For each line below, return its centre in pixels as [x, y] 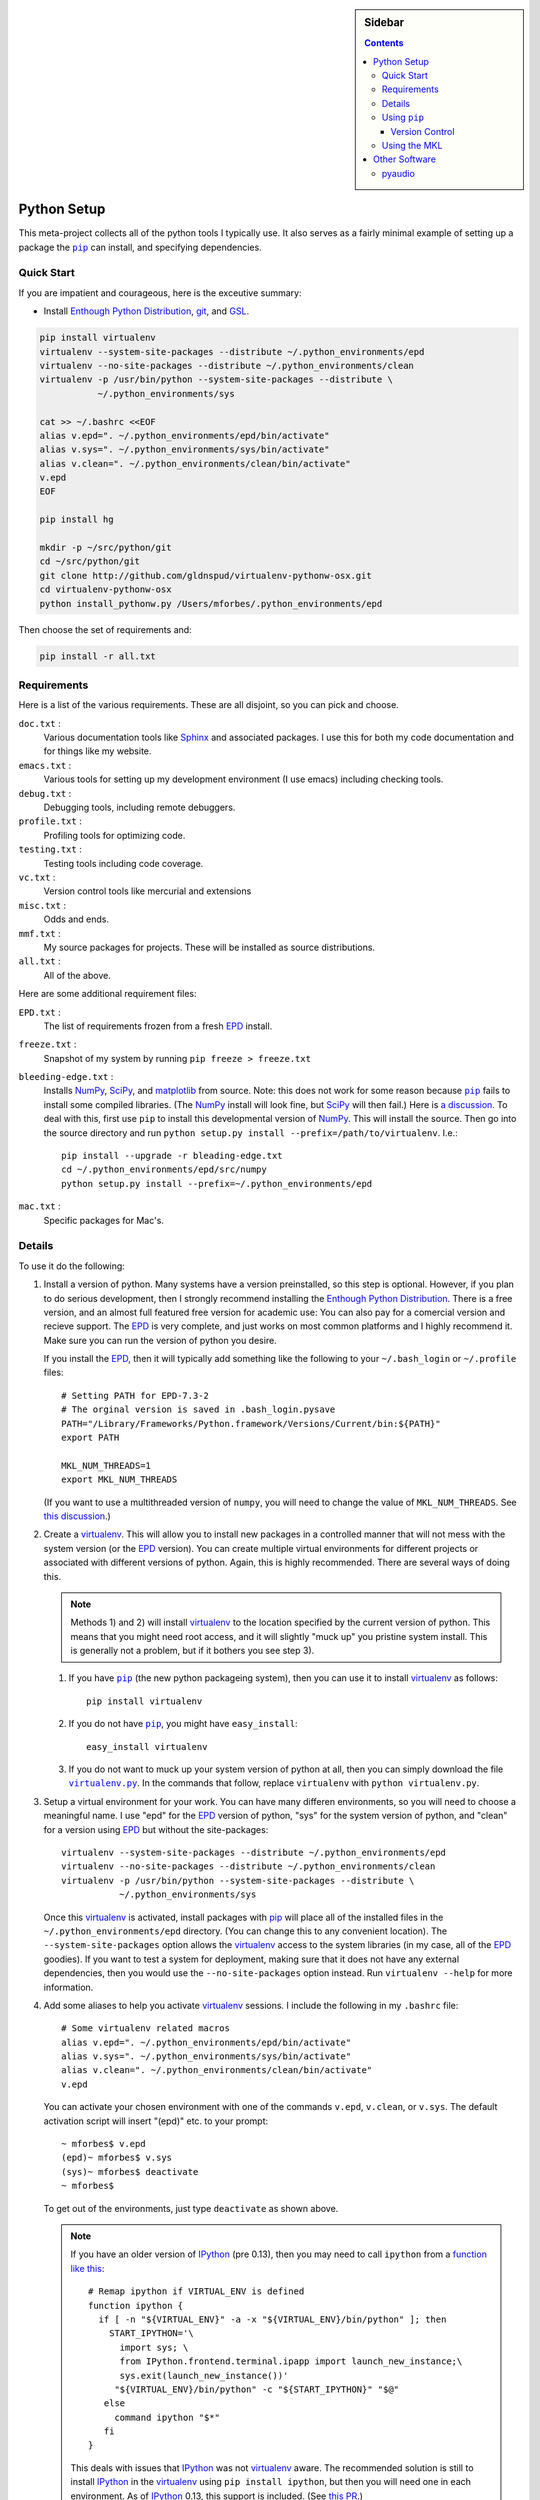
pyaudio [398, 173]
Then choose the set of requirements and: [105, 629]
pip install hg [76, 519]
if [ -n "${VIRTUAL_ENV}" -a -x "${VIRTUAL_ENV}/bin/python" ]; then [272, 2319]
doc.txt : [39, 723]
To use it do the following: [71, 1266]
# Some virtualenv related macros [145, 2028]
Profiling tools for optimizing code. [114, 835]
